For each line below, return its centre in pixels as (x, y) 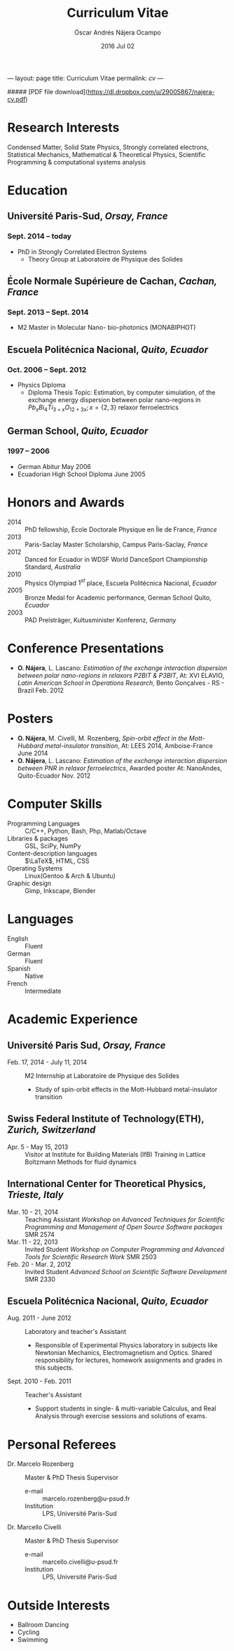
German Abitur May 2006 (54, 466)
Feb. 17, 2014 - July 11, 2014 (47, 1062)
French (18, 983)
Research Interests (63, 128)
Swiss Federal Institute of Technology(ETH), (106, 1119)
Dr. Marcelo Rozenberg (41, 1464)
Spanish (19, 968)
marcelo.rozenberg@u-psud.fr (86, 1498)
